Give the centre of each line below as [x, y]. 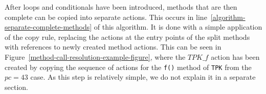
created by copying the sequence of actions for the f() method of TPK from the [128, 67]
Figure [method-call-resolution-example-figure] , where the [95, 56]
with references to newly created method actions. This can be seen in [113, 47]
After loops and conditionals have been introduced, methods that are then [121, 7]
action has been [235, 56]
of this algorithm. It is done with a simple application [178, 27]
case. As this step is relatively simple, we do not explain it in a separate [143, 77]
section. [16, 87]
